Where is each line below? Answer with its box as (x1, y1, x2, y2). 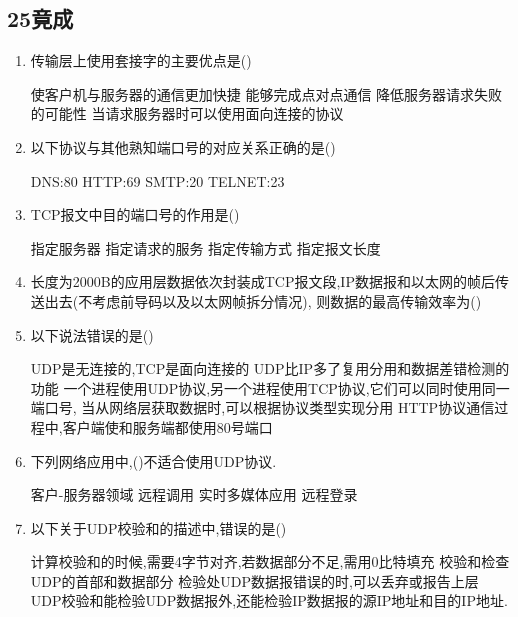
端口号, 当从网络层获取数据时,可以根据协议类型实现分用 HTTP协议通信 (30, 397, 495, 418)
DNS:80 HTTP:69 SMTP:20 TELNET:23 (30, 170, 285, 191)
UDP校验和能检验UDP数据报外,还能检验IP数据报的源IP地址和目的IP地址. (30, 590, 508, 611)
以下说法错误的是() (30, 324, 154, 345)
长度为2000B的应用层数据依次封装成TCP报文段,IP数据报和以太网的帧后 (30, 271, 495, 292)
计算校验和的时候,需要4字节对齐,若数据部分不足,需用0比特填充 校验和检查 (30, 551, 510, 572)
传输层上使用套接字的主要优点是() (30, 50, 252, 71)
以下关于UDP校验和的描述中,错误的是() (30, 517, 287, 538)
